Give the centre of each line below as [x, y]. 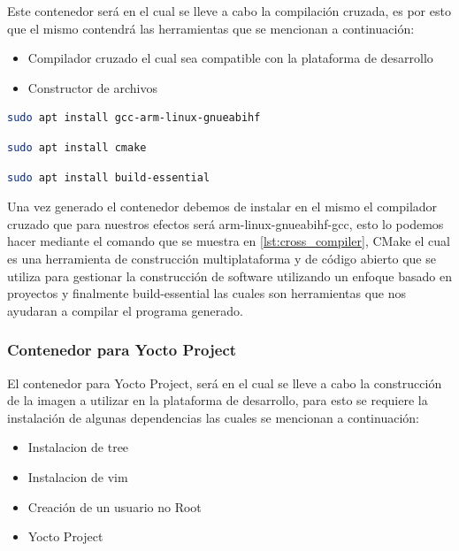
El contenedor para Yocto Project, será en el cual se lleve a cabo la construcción [225, 383]
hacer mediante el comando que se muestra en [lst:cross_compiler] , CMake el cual [229, 241]
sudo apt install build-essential [109, 177]
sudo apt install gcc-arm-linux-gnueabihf [134, 118]
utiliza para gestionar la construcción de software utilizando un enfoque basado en [229, 275]
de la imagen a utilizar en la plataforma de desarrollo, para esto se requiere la [218, 400]
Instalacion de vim [78, 476]
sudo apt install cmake [77, 147]
